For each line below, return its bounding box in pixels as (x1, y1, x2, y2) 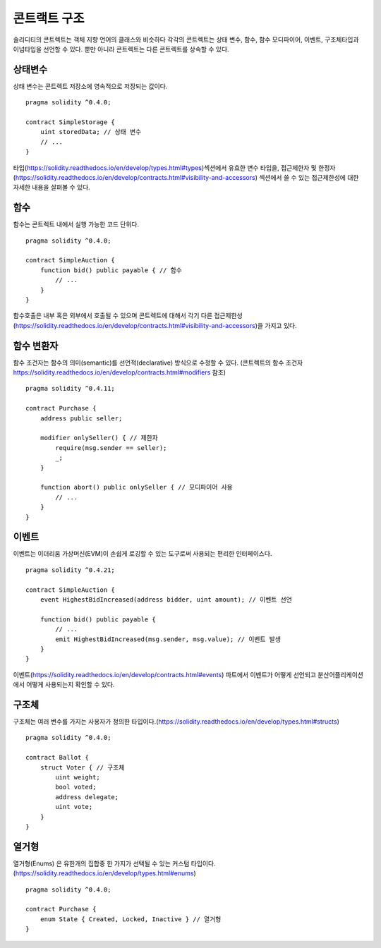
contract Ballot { (25, 753, 90, 762)
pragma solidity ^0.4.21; (25, 566, 116, 574)
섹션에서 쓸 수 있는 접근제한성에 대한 (258, 173, 359, 181)
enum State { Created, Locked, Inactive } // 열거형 (40, 915, 222, 923)
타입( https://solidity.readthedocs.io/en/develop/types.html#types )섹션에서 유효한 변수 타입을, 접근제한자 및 (13, 163, 317, 172)
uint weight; (55, 773, 100, 781)
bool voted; (55, 783, 97, 791)
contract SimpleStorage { (25, 119, 116, 126)
